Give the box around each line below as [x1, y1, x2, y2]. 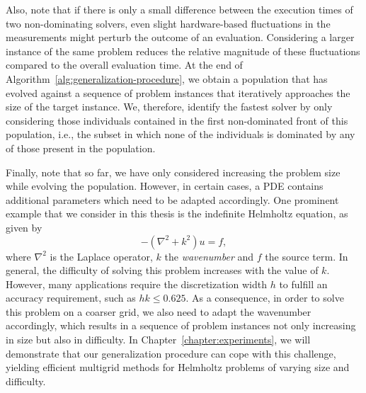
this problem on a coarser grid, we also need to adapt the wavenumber [6, 304, 311, 319]
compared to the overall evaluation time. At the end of [6, 57, 243, 72]
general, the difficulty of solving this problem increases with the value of [6, 263, 319, 278]
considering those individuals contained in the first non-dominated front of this [6, 113, 348, 127]
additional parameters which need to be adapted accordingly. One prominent [6, 192, 339, 207]
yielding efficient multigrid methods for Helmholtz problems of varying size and [6, 360, 350, 375]
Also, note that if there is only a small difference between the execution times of [6, 2, 353, 16]
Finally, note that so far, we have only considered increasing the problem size [6, 164, 341, 179]
